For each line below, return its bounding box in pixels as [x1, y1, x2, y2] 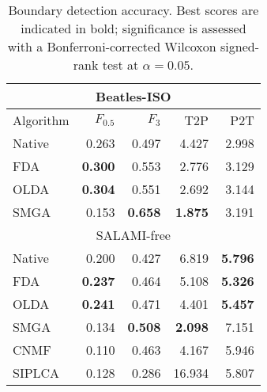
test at [102, 55, 139, 74]
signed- [220, 37, 260, 55]
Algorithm [13, 111, 70, 129]
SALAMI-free [96, 226, 171, 244]
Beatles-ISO [96, 87, 171, 105]
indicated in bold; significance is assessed [21, 19, 246, 37]
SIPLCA [13, 363, 60, 382]
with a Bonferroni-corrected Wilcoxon [7, 37, 216, 55]
